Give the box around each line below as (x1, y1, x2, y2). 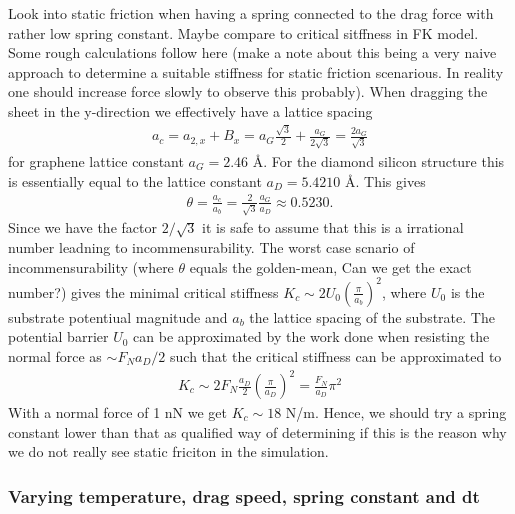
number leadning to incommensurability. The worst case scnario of (8, 237, 415, 258)
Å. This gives (345, 170, 426, 191)
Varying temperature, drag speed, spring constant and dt (8, 483, 480, 508)
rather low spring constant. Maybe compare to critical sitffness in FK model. (8, 22, 479, 43)
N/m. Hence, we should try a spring (285, 402, 507, 423)
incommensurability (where (8, 256, 174, 277)
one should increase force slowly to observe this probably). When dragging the (8, 81, 488, 102)
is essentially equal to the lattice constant (8, 170, 262, 191)
